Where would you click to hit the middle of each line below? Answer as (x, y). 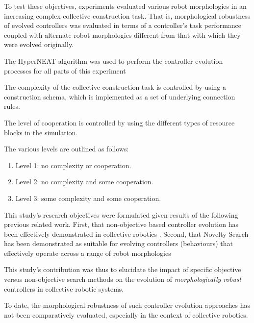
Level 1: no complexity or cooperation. (73, 165)
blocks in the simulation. (41, 132)
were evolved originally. (39, 44)
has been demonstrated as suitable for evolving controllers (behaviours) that (118, 243)
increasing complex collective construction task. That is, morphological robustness (127, 15)
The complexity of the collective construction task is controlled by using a (115, 87)
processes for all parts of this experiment (65, 70)
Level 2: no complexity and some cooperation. (84, 182)
